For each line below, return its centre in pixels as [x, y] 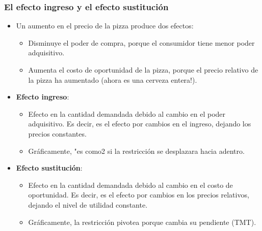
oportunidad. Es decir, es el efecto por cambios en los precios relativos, [139, 195]
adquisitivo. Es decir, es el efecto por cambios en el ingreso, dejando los [140, 124]
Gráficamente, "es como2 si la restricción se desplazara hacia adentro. [136, 151]
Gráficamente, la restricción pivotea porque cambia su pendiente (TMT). [142, 222]
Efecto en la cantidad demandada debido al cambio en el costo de [130, 185]
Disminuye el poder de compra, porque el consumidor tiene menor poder [141, 42]
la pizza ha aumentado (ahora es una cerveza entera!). [113, 79]
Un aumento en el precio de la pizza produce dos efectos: [105, 26]
